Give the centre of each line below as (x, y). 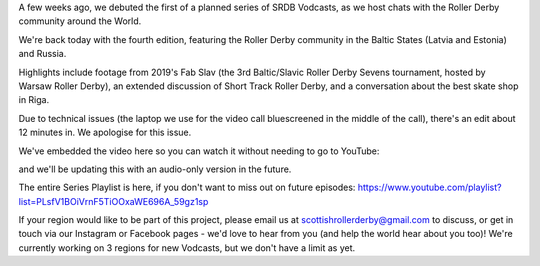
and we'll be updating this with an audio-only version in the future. (155, 169)
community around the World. (80, 21)
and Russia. (42, 54)
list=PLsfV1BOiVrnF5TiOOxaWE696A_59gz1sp (113, 201)
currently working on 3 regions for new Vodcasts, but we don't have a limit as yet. (187, 247)
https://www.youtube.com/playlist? (429, 187)
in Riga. (34, 100)
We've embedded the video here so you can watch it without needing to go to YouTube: (199, 151)
